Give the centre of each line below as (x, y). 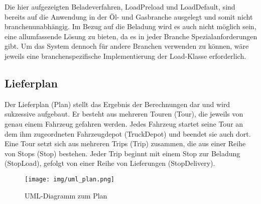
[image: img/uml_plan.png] (70, 179)
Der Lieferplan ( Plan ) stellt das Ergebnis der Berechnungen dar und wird (117, 104)
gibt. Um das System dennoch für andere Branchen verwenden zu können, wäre (127, 46)
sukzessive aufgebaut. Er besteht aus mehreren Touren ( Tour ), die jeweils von (124, 114)
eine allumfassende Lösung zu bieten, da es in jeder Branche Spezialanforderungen (131, 36)
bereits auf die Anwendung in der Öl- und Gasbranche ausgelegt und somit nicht (129, 16)
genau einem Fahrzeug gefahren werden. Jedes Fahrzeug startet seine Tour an (124, 123)
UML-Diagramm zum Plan (66, 195)
